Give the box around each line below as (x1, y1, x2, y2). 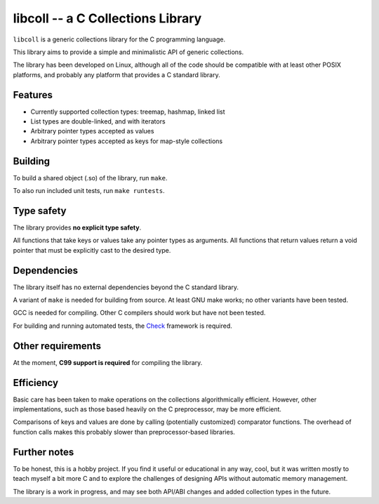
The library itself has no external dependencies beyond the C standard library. (13, 283, 239, 291)
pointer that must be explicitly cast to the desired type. (13, 246, 171, 254)
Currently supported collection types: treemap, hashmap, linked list (30, 107, 225, 116)
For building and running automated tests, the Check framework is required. (13, 321, 233, 330)
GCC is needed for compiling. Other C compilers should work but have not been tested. (13, 309, 266, 317)
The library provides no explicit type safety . (13, 223, 142, 232)
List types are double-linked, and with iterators (30, 117, 166, 126)
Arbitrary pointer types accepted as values (30, 127, 154, 135)
